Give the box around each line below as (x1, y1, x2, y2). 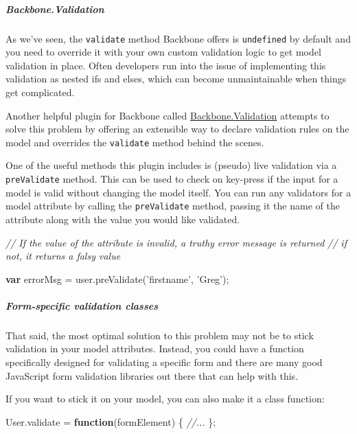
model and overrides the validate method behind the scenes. (5, 135, 264, 149)
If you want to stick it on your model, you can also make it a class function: (5, 391, 325, 406)
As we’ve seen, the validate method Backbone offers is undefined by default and (5, 31, 351, 45)
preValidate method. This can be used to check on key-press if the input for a (5, 172, 338, 186)
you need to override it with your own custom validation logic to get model (5, 45, 321, 59)
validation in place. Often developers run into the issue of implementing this (5, 58, 326, 72)
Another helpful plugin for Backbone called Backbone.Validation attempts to (5, 108, 330, 122)
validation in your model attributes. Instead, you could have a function (5, 341, 304, 356)
